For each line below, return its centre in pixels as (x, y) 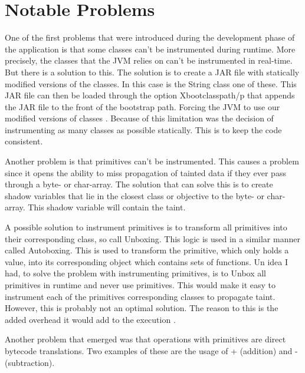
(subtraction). (30, 362)
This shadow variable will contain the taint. (107, 207)
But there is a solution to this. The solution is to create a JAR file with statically (152, 72)
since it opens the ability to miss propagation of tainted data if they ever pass (145, 172)
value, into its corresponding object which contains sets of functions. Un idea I (147, 261)
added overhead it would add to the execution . (90, 319)
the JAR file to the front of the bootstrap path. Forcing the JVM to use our (142, 106)
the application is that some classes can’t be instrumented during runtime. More (150, 49)
